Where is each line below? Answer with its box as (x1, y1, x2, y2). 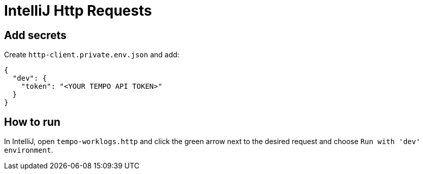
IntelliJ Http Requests (4, 2, 152, 19)
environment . (4, 146, 53, 155)
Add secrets (4, 28, 67, 42)
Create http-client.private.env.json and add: (4, 50, 180, 59)
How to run (4, 115, 61, 128)
